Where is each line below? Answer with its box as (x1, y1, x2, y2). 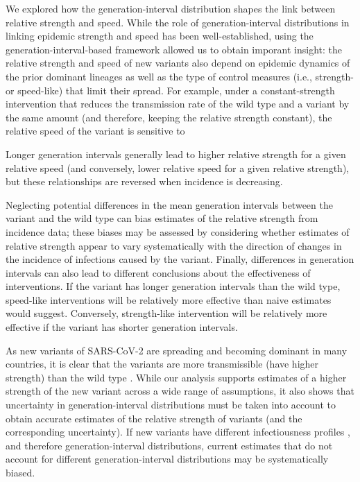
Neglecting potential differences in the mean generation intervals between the (6, 197, 333, 212)
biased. (6, 465, 35, 479)
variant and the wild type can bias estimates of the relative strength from (6, 211, 318, 225)
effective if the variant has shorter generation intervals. (6, 320, 238, 334)
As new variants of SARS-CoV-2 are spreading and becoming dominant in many (6, 343, 348, 357)
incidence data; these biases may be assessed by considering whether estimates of (6, 224, 350, 239)
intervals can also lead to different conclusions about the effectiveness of (6, 265, 311, 279)
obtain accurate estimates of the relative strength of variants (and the (6, 411, 302, 425)
